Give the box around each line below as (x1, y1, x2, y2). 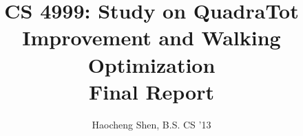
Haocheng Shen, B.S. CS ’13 (92, 117, 211, 131)
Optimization (87, 50, 216, 78)
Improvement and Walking (22, 23, 281, 52)
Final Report (88, 77, 214, 105)
